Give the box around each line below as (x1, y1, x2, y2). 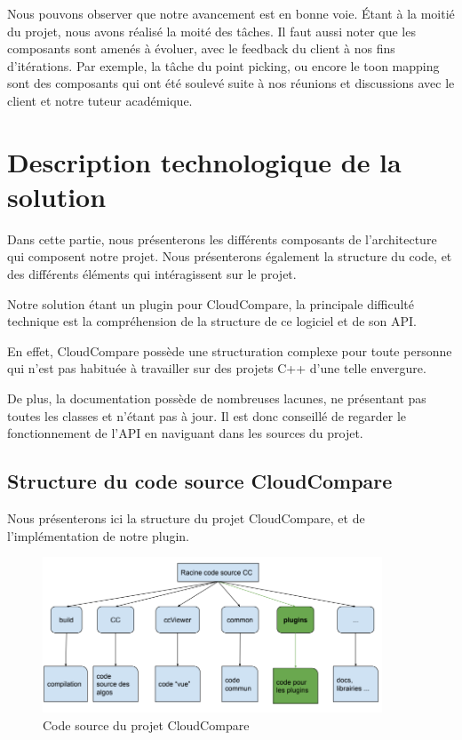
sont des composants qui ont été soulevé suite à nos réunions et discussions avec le (7, 74, 455, 92)
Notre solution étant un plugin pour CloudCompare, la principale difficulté (7, 294, 415, 313)
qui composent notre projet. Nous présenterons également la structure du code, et (7, 247, 452, 266)
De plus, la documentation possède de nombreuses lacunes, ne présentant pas (7, 389, 426, 408)
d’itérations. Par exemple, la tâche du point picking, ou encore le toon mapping (7, 56, 440, 75)
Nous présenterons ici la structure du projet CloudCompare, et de (7, 509, 365, 528)
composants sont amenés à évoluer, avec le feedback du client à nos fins (7, 39, 395, 58)
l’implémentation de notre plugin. (7, 526, 190, 545)
